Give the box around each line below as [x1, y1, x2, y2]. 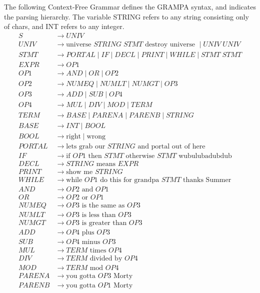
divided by [89, 254, 122, 262]
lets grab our [66, 143, 105, 150]
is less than [81, 211, 116, 219]
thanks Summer [183, 176, 231, 184]
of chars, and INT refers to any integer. [4, 21, 124, 31]
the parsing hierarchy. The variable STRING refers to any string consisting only [4, 11, 249, 21]
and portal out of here [137, 143, 205, 150]
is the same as [81, 202, 125, 209]
